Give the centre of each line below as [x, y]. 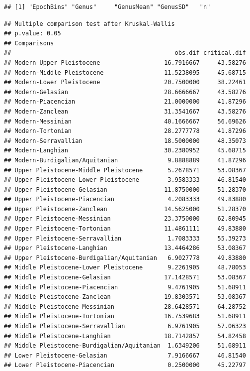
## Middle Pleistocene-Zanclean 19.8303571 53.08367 [125, 297]
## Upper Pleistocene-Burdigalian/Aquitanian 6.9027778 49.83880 [125, 258]
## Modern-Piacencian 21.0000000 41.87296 [125, 102]
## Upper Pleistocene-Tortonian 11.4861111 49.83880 [125, 229]
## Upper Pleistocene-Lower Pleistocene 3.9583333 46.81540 [125, 180]
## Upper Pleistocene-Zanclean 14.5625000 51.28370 [125, 209]
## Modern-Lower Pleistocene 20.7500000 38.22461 [125, 82]
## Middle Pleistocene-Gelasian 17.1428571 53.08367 [125, 278]
